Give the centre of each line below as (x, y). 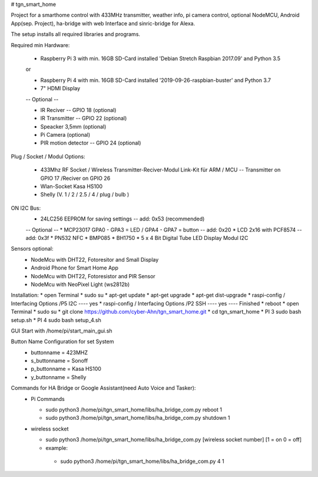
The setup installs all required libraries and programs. (76, 34)
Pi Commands (48, 399)
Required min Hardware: (40, 45)
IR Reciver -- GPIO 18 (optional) (78, 110)
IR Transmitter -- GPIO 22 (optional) (84, 119)
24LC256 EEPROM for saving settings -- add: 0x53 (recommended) (122, 219)
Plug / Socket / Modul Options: (48, 156)
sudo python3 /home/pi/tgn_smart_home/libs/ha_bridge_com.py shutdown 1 (138, 418)
